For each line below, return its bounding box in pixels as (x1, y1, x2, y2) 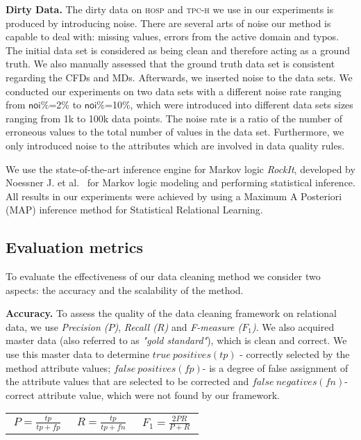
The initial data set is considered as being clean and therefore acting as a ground (6, 42, 350, 57)
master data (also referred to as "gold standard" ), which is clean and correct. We (6, 333, 347, 348)
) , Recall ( (114, 319, 157, 334)
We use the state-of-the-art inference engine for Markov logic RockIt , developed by (6, 161, 355, 176)
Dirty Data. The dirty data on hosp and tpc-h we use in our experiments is (6, 2, 334, 16)
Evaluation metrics (6, 236, 143, 258)
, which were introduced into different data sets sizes (130, 97, 353, 112)
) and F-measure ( (164, 319, 242, 334)
